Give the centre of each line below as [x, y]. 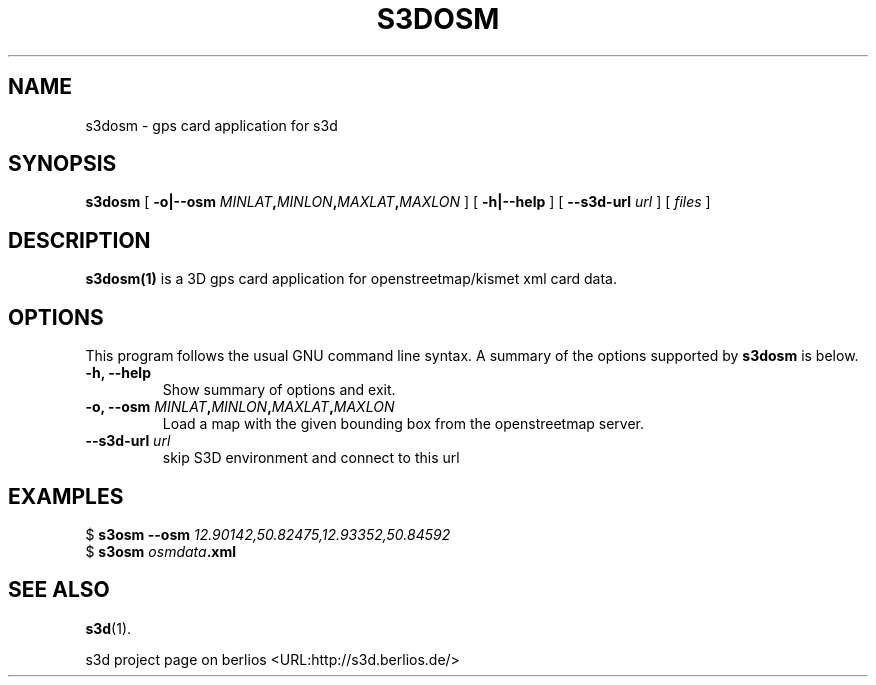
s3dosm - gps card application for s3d [211, 125]
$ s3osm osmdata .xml [160, 551]
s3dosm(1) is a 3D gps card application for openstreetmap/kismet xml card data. [351, 279]
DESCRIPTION [79, 240]
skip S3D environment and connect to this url [311, 458]
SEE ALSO [59, 590]
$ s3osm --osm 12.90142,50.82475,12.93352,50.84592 [268, 534]
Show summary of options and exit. [279, 390]
